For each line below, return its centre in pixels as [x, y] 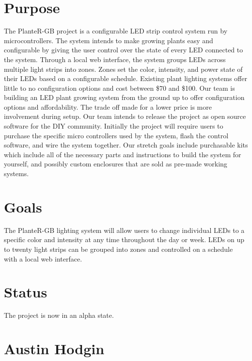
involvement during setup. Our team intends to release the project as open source [125, 116]
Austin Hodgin [54, 349]
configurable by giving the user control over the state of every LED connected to [124, 50]
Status [26, 292]
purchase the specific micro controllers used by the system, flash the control [116, 135]
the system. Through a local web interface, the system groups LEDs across [115, 59]
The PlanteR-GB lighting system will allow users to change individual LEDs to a [124, 230]
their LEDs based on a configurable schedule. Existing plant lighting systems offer [126, 78]
